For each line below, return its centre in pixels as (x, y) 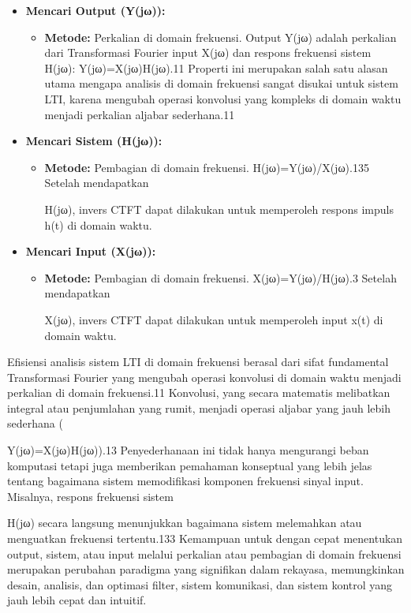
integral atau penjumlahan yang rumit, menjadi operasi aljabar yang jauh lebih (199, 407)
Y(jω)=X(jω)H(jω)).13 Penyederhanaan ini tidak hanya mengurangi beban (188, 450)
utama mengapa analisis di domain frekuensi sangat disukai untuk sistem (221, 83)
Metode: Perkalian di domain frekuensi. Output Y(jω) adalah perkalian (220, 37)
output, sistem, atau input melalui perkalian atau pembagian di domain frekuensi (204, 553)
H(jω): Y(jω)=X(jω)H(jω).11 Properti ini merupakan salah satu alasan (216, 67)
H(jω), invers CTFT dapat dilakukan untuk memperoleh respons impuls (219, 209)
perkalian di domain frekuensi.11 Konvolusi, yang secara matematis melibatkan (199, 392)
